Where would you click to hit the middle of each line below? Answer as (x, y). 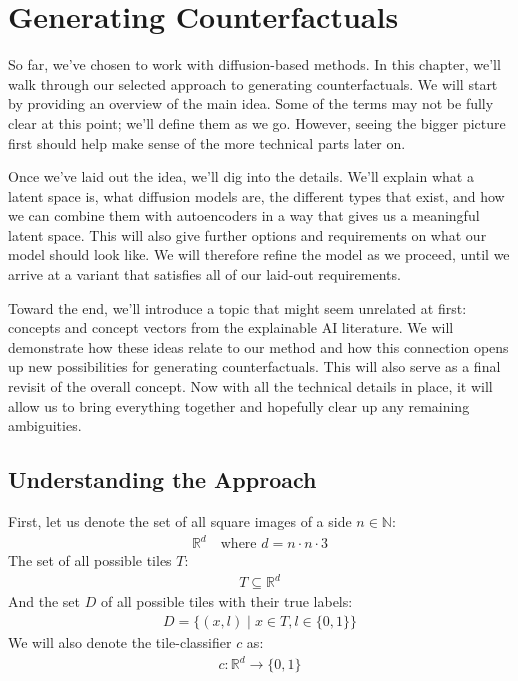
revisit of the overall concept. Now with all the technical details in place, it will (250, 386)
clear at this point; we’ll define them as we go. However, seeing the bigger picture (257, 122)
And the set (44, 601)
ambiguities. (45, 425)
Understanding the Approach (162, 479)
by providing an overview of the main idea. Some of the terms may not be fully (251, 103)
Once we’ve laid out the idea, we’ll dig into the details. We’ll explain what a (241, 176)
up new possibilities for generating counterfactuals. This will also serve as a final (254, 366)
